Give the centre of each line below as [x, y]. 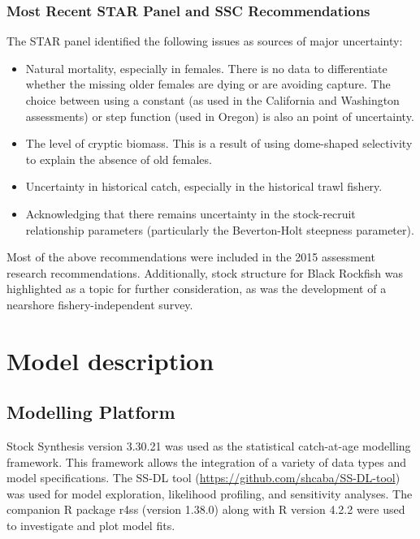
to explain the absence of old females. [119, 159]
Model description [110, 360]
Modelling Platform [91, 412]
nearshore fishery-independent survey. [100, 304]
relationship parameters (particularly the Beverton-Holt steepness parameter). [220, 229]
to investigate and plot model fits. [91, 526]
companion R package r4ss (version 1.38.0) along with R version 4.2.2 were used [206, 509]
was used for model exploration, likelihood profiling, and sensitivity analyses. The [210, 493]
